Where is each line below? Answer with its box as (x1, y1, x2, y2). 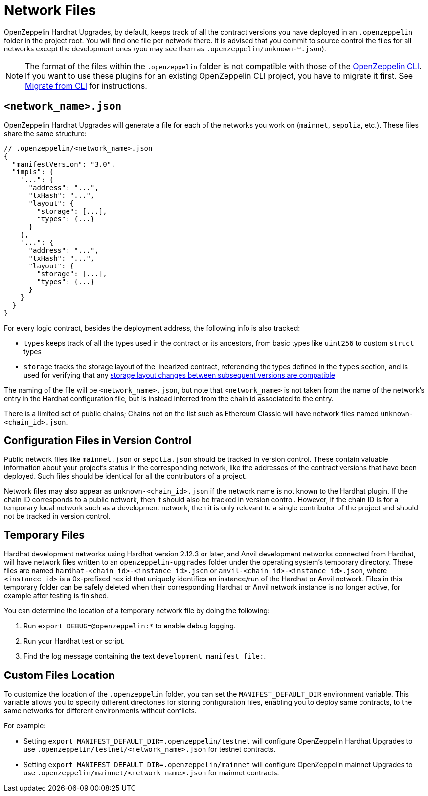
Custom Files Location (4, 669, 115, 681)
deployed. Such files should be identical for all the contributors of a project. (4, 472, 247, 481)
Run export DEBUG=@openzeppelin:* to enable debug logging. (23, 622, 236, 630)
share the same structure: (4, 129, 87, 138)
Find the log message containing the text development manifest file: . (23, 652, 266, 661)
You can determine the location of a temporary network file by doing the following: (4, 606, 270, 615)
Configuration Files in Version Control (4, 434, 192, 447)
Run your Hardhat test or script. (23, 637, 125, 646)
